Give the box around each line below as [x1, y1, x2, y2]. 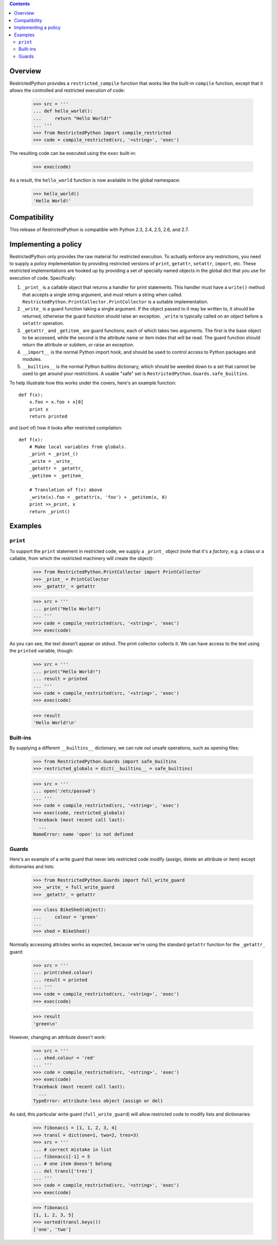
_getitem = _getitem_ [29, 473, 84, 478]
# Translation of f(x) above [29, 487, 103, 493]
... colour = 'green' [33, 914, 98, 920]
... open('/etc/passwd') [33, 788, 96, 794]
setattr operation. [22, 320, 64, 326]
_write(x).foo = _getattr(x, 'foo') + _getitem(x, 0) [29, 494, 168, 500]
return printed [29, 413, 68, 419]
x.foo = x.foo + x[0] [29, 399, 84, 405]
